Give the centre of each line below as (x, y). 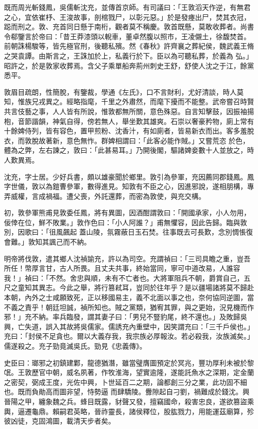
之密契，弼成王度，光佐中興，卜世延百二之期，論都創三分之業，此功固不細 (126, 382)
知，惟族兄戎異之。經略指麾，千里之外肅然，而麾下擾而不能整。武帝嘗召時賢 (129, 101)
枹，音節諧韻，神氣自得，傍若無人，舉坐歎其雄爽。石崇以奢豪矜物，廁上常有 (129, 121)
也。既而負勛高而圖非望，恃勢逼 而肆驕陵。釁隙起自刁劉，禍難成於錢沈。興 (127, 392)
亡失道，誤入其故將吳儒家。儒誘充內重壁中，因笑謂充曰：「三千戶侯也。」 (136, 326)
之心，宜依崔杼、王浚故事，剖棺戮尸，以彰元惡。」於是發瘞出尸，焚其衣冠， (127, 17)
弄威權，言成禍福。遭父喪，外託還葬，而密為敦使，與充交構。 (105, 196)
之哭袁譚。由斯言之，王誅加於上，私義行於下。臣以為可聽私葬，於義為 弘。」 (129, 55)
